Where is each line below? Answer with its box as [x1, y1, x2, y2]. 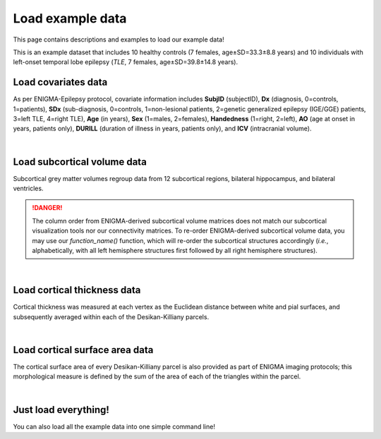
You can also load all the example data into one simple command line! [13, 422, 215, 431]
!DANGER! [32, 204, 63, 212]
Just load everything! [13, 404, 109, 416]
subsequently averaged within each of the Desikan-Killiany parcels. [13, 312, 210, 321]
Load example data [13, 11, 127, 26]
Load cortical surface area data [13, 344, 154, 356]
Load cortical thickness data [13, 284, 141, 296]
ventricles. [13, 184, 44, 193]
